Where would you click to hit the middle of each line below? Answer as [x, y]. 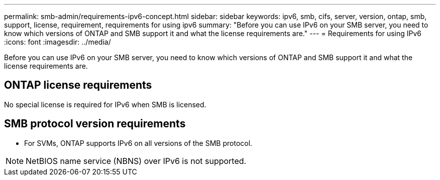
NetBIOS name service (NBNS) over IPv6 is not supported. [136, 161]
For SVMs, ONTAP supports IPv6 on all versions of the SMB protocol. [138, 143]
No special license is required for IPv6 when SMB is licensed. [105, 104]
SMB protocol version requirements [95, 124]
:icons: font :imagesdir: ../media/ [58, 42]
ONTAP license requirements [78, 85]
